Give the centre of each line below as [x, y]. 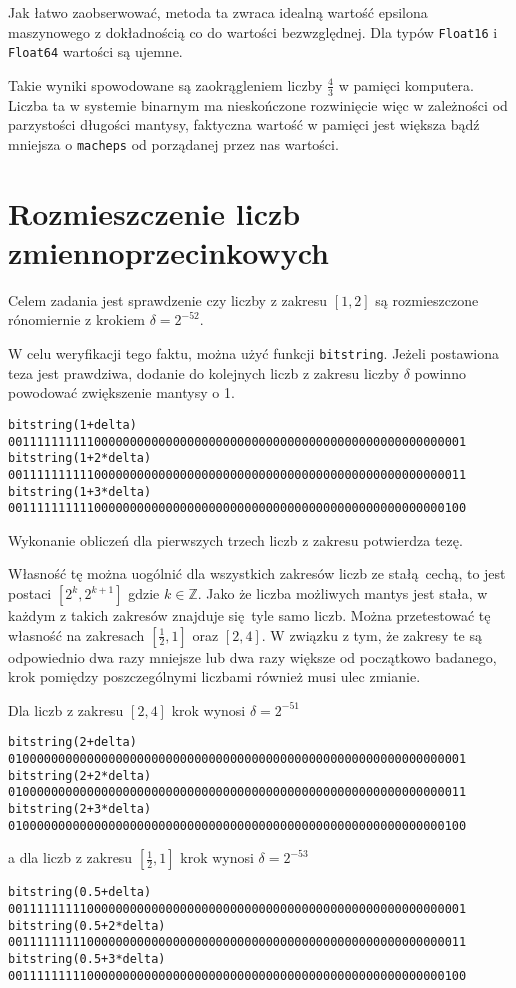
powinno [440, 372]
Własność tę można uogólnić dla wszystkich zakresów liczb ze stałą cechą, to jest [257, 573]
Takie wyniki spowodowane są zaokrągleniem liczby [165, 84]
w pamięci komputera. [406, 84]
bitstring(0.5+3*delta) [87, 958]
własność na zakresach [76, 634]
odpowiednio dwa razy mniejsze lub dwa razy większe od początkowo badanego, [252, 656]
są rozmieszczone [427, 299]
